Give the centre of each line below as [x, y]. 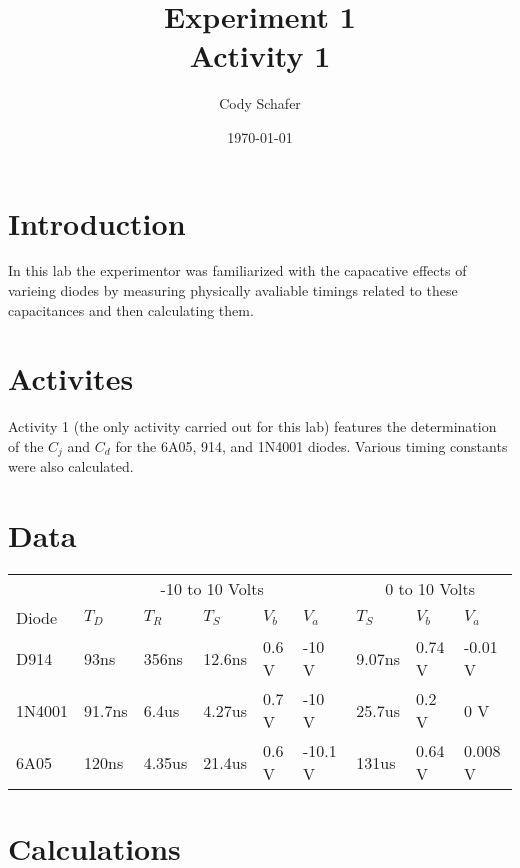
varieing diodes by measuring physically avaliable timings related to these [233, 290]
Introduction [97, 222]
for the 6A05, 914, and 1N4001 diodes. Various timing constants [311, 445]
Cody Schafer [260, 103]
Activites [71, 378]
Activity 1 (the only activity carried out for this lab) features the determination [252, 426]
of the [26, 445]
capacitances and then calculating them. [131, 309]
